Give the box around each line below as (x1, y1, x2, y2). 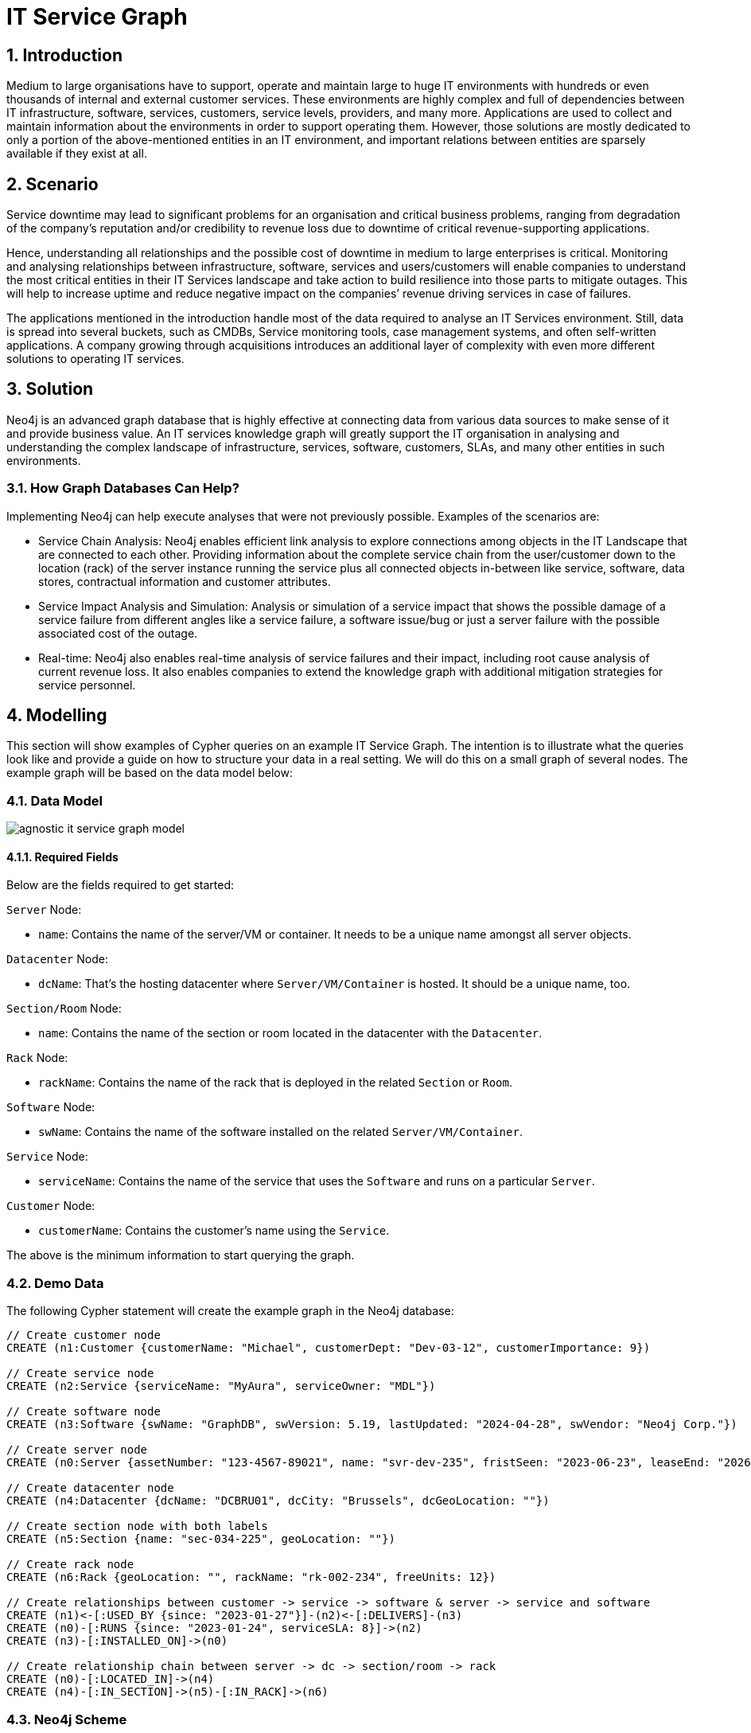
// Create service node (6, 1367, 154, 1380)
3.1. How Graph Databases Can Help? (6, 480, 239, 497)
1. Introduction (6, 45, 123, 65)
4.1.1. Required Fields (6, 849, 119, 864)
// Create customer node (6, 1329, 161, 1342)
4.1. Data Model (6, 792, 103, 809)
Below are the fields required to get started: (6, 878, 235, 892)
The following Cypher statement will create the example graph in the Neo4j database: (6, 1304, 454, 1318)
